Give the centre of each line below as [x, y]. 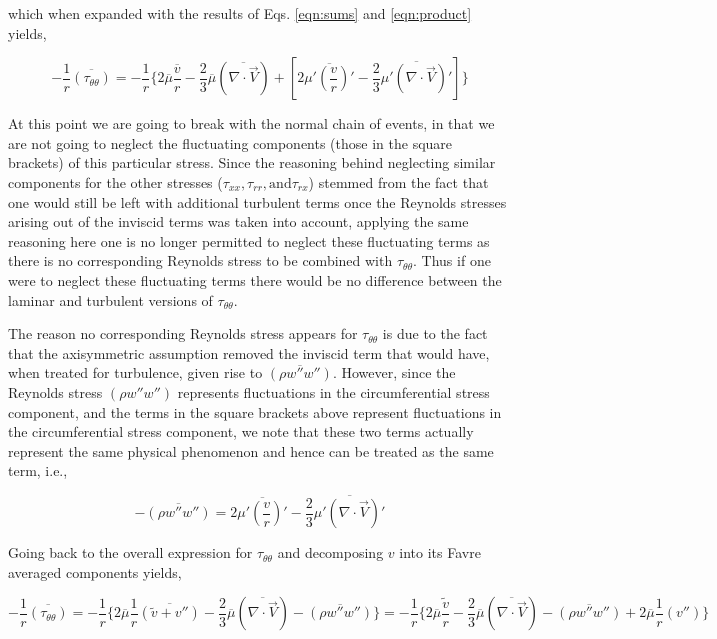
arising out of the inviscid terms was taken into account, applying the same [238, 221]
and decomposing [330, 552]
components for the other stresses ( [115, 181]
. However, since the [394, 372]
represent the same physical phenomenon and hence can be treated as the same [251, 450]
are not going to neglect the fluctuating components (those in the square [230, 142]
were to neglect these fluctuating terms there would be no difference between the [255, 279]
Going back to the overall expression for [130, 552]
